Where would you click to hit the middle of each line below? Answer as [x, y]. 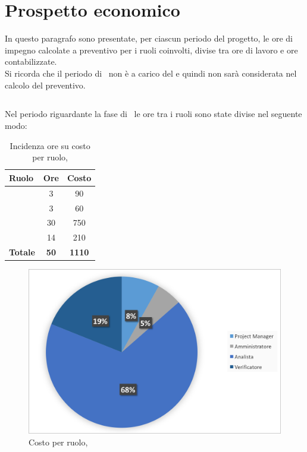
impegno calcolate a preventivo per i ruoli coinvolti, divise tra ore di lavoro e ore [151, 50]
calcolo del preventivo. [45, 85]
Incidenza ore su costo [50, 145]
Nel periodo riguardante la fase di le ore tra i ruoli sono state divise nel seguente [153, 114]
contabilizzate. [31, 61]
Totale [22, 252]
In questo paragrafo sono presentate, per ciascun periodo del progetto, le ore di [149, 38]
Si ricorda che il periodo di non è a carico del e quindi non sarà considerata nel [151, 73]
